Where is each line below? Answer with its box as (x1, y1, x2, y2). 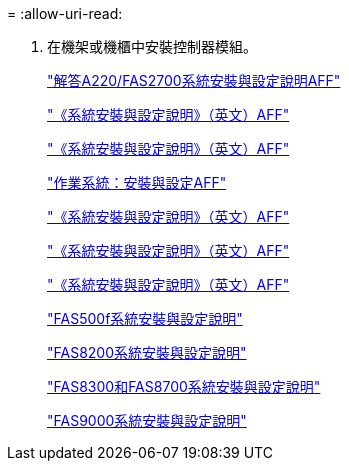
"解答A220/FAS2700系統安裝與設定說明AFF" (47, 72, 341, 89)
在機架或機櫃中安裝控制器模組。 (47, 38, 257, 55)
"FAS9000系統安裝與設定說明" (47, 412, 247, 429)
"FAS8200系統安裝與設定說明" (47, 344, 247, 361)
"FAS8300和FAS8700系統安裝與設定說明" (47, 378, 321, 395)
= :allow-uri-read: (7, 5, 123, 22)
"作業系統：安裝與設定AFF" (47, 174, 227, 191)
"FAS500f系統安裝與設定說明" (47, 310, 243, 327)
